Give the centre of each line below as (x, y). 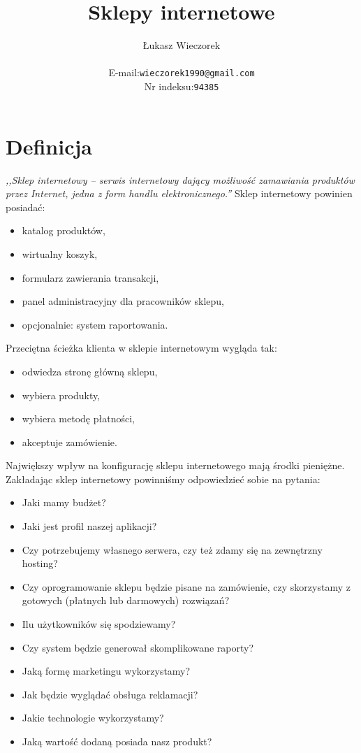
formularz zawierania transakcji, (90, 277)
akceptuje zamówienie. (69, 442)
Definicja (49, 146)
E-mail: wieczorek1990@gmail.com (182, 72)
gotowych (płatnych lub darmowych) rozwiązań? (126, 600)
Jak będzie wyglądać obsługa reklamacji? (110, 694)
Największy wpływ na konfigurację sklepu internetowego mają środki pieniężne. (175, 465)
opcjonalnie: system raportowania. (95, 324)
